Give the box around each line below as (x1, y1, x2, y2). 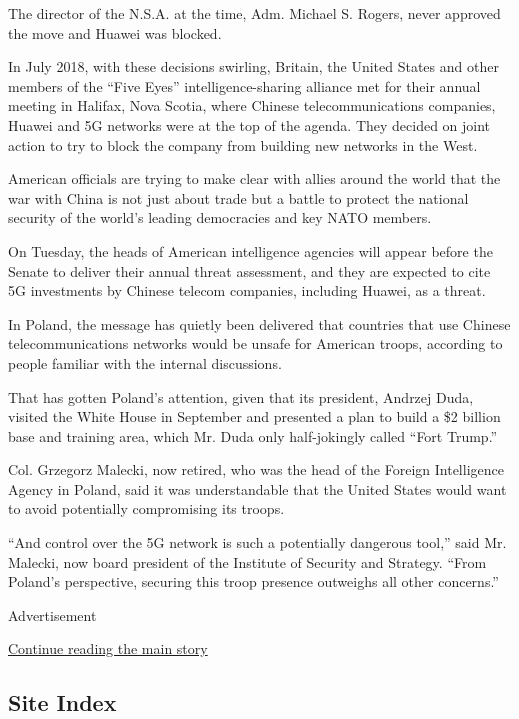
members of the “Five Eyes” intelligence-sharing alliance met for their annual (8, 75, 481, 96)
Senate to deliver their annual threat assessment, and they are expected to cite (8, 260, 491, 281)
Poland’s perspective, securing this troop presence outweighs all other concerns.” (8, 571, 499, 592)
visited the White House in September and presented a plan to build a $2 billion (8, 406, 501, 427)
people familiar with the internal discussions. (8, 352, 282, 373)
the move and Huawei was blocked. (8, 22, 222, 43)
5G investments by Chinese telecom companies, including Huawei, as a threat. (8, 280, 486, 301)
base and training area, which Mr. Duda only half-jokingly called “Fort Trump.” (8, 425, 498, 446)
